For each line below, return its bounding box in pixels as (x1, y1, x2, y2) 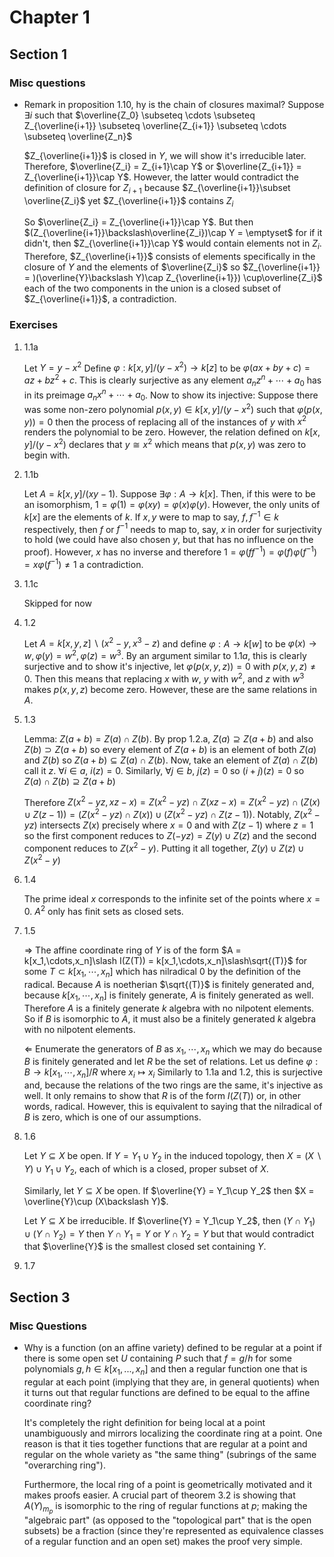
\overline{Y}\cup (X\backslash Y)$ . (23, 1195, 169, 1207)
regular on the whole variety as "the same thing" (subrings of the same (23, 1448, 317, 1460)
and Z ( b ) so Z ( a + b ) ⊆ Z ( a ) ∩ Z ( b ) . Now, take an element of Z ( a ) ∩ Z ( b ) (23, 754, 319, 766)
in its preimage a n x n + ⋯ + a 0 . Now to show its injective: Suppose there (23, 387, 319, 403)
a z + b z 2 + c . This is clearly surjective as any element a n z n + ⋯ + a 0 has (23, 372, 322, 388)
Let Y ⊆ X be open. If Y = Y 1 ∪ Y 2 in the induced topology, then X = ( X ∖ (23, 1150, 322, 1164)
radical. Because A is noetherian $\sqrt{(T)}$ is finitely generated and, (23, 978, 315, 990)
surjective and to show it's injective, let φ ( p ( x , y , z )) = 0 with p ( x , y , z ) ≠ (23, 661, 317, 673)
